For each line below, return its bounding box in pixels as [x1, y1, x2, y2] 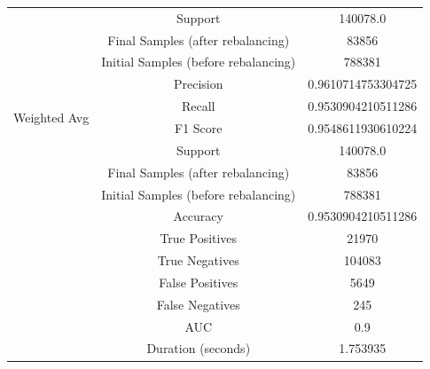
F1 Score [175, 118, 223, 137]
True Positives [160, 229, 238, 247]
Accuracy [173, 207, 223, 225]
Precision [173, 75, 223, 93]
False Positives [159, 272, 238, 291]
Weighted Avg [13, 107, 90, 126]
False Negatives [156, 294, 240, 313]
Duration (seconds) [146, 339, 251, 357]
